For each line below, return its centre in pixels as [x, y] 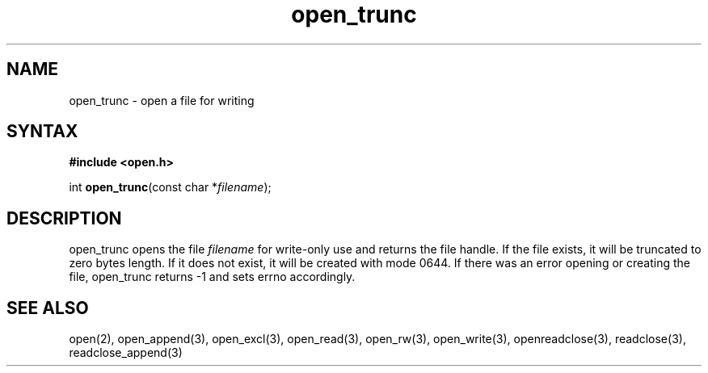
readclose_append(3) [126, 353]
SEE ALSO [48, 308]
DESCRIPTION [64, 218]
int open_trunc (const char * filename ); [170, 187]
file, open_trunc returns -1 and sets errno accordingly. [212, 277]
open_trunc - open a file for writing [162, 100]
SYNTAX [42, 132]
